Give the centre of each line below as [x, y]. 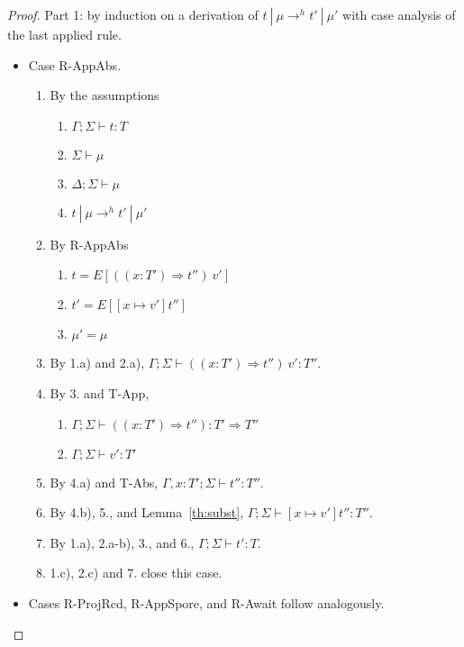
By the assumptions [105, 95]
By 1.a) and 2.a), [97, 363]
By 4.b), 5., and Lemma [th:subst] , [147, 512]
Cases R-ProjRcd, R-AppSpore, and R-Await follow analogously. [206, 602]
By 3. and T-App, [100, 392]
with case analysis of [399, 14]
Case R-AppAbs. [75, 64]
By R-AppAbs [89, 244]
